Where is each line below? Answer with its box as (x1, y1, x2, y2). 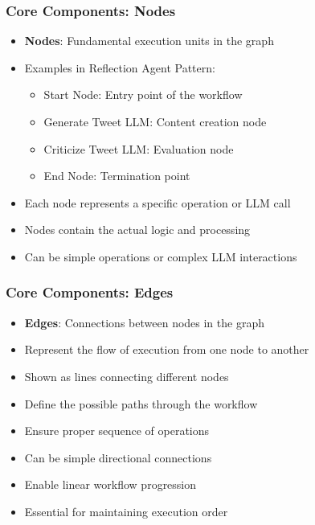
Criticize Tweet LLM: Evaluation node (43, 140, 234, 157)
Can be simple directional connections (24, 449, 212, 466)
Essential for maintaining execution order (24, 502, 228, 519)
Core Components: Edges (6, 282, 174, 302)
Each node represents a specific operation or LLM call (24, 194, 291, 211)
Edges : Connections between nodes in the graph (24, 314, 264, 330)
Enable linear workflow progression (24, 476, 197, 493)
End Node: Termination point (43, 167, 190, 184)
